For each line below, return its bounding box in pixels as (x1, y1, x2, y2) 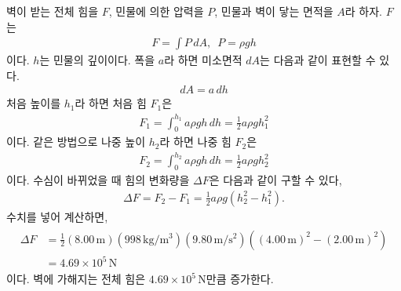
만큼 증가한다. (206, 271, 274, 287)
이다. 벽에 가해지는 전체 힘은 (6, 271, 146, 287)
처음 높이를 (6, 95, 61, 111)
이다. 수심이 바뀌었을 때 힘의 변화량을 (6, 172, 190, 188)
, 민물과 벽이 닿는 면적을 (214, 3, 334, 19)
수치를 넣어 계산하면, (6, 208, 108, 224)
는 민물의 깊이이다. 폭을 (39, 52, 155, 68)
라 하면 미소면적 (164, 52, 242, 68)
